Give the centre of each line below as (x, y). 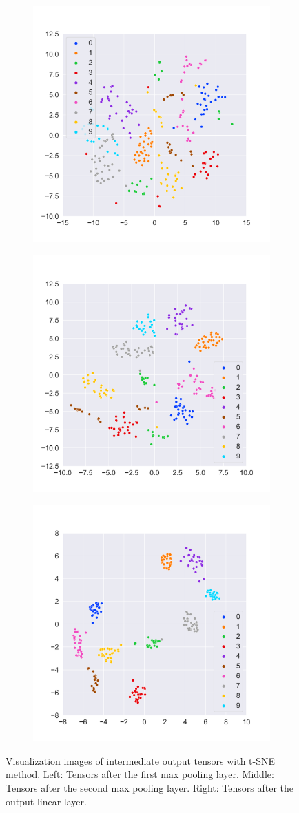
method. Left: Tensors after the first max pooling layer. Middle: (140, 774)
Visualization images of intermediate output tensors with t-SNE (141, 760)
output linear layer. (46, 801)
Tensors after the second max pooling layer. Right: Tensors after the (150, 787)
